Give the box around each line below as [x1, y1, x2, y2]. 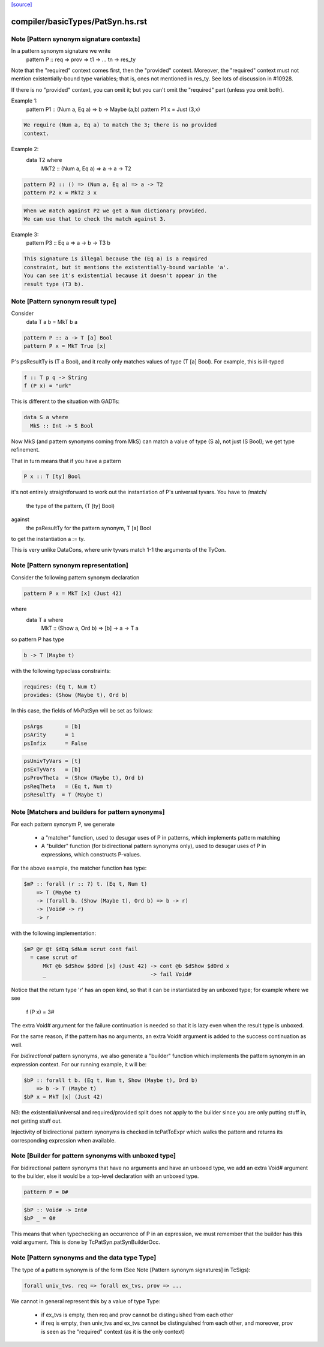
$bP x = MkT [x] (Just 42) [23, 1093, 103, 1101]
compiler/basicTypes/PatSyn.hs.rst [11, 16, 147, 26]
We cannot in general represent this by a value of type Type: [11, 1297, 161, 1304]
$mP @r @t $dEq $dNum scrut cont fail [23, 945, 138, 952]
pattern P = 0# [23, 1189, 68, 1196]
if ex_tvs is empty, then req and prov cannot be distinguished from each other [41, 1311, 233, 1318]
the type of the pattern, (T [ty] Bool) [26, 502, 115, 509]
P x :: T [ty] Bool [23, 473, 81, 480]
